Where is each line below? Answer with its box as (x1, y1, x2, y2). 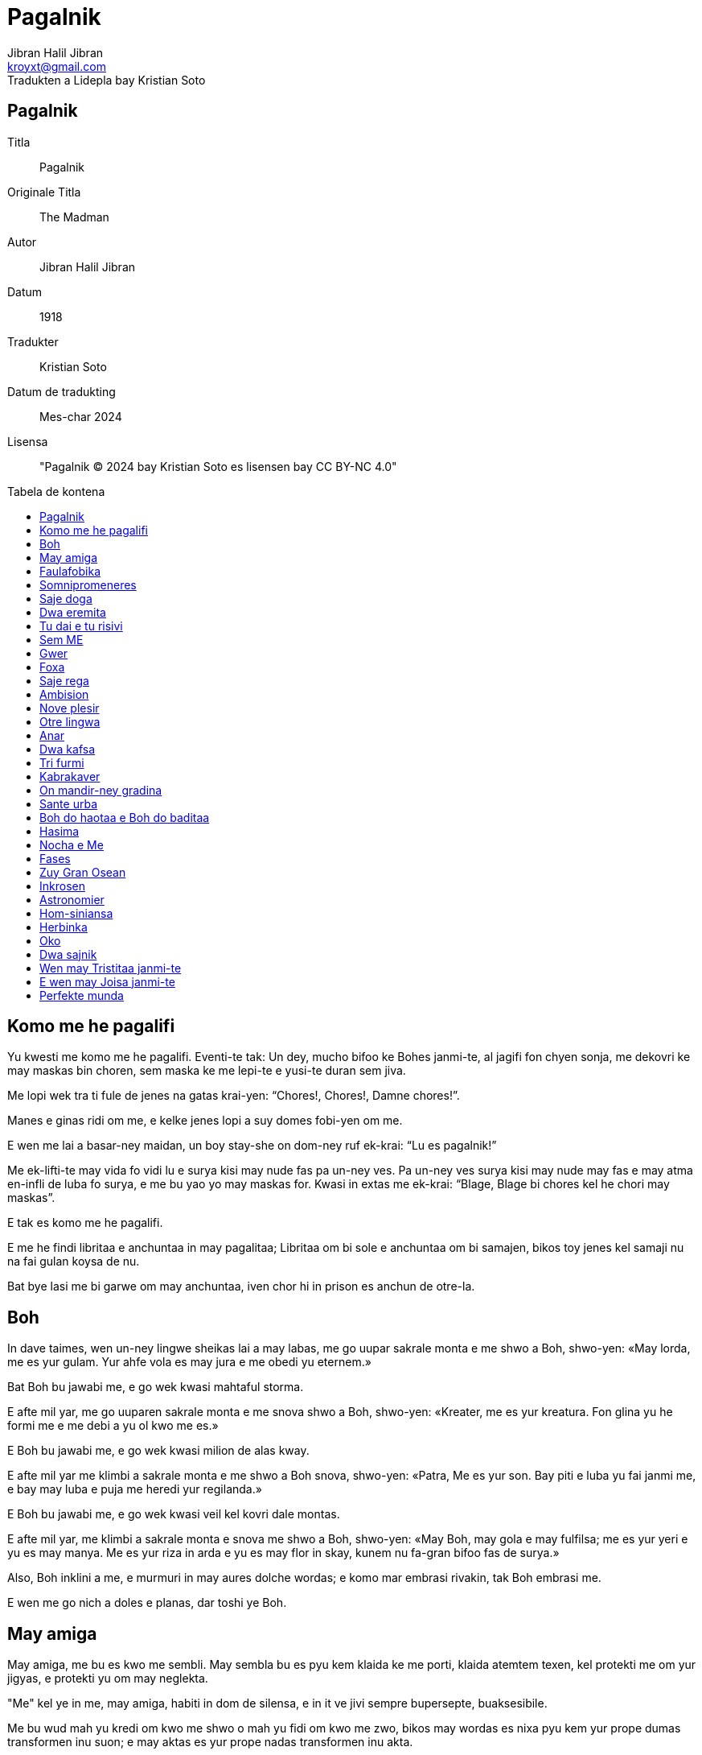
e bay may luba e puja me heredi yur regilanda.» (7, 1482, 262, 1497)
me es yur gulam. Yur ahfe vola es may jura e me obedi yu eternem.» (7, 1355, 372, 1369)
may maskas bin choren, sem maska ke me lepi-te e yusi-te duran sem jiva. (7, 1063, 406, 1078)
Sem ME (39, 632, 84, 646)
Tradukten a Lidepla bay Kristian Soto (7, 72, 206, 87)
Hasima (39, 824, 80, 838)
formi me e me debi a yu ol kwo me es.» (7, 1418, 219, 1433)
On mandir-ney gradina (39, 783, 162, 797)
